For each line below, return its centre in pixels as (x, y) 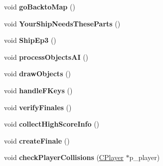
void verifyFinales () (38, 107)
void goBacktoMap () (40, 6)
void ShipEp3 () (30, 40)
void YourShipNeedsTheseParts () (62, 23)
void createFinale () (37, 140)
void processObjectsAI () (46, 57)
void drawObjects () (38, 74)
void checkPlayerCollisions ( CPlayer (64, 157)
